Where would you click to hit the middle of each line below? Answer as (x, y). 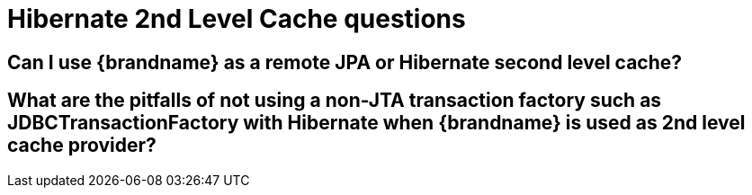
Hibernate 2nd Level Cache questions (237, 19)
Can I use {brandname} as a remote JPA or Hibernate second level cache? (345, 62)
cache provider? (82, 146)
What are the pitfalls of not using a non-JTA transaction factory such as (335, 101)
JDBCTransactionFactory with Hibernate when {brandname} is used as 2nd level (376, 123)
